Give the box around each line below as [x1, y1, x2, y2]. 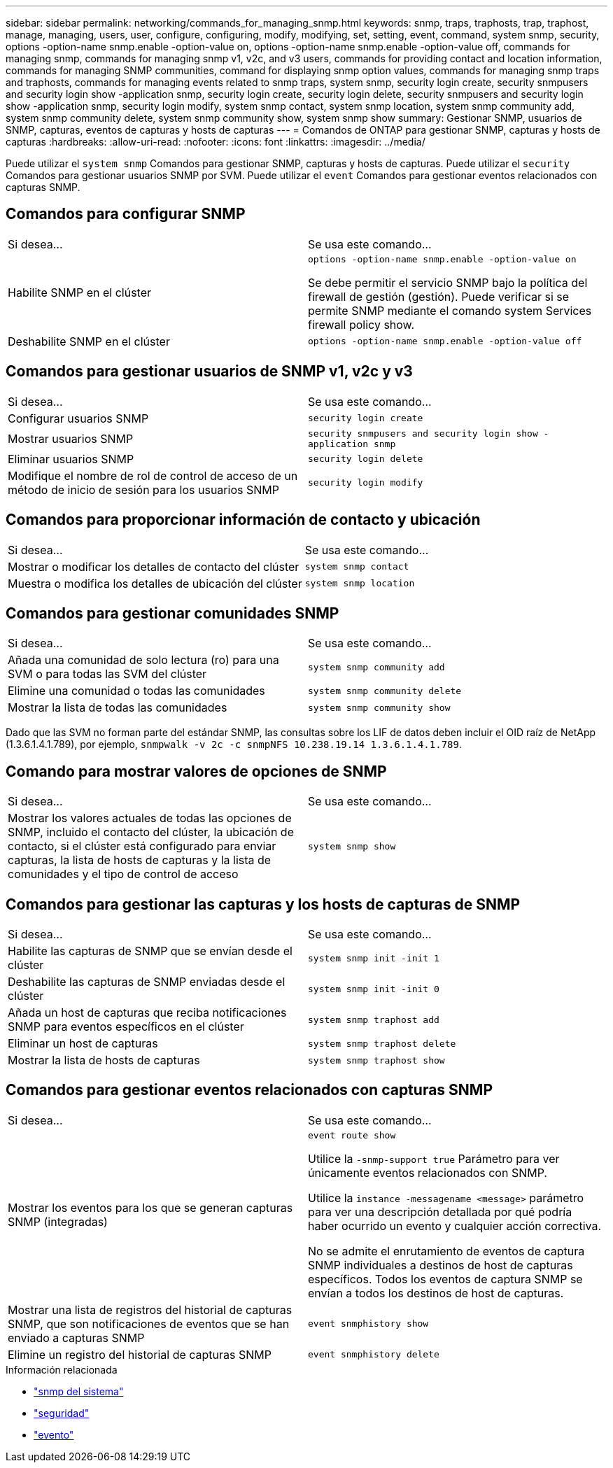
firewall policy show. [308, 317, 415, 332]
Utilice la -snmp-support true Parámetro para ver [308, 1151, 560, 1166]
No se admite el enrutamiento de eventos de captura [308, 1243, 585, 1258]
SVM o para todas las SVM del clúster [8, 667, 207, 682]
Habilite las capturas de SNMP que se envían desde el [8, 944, 293, 959]
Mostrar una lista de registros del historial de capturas [8, 1302, 293, 1317]
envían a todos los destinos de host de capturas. [308, 1285, 564, 1300]
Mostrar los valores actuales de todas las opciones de [8, 811, 292, 826]
